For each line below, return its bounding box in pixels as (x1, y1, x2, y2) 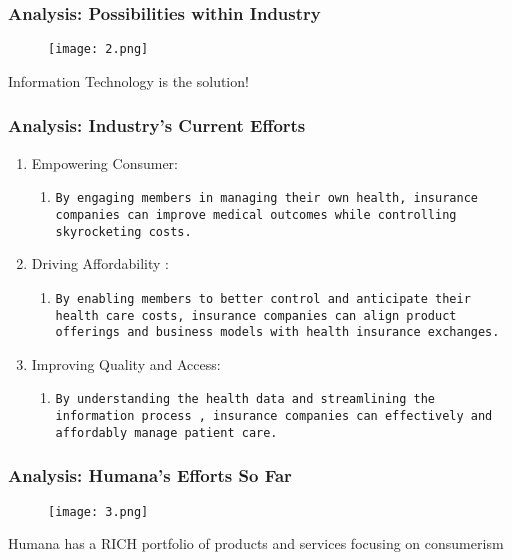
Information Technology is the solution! (8, 70, 249, 91)
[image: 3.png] (48, 504, 149, 519)
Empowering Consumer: (31, 152, 178, 173)
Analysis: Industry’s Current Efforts (8, 113, 306, 138)
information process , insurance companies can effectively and (55, 409, 493, 424)
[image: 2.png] (48, 42, 149, 57)
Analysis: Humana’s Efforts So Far (8, 463, 292, 488)
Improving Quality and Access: (31, 353, 221, 374)
